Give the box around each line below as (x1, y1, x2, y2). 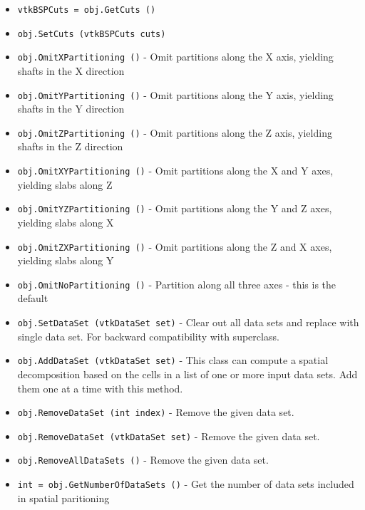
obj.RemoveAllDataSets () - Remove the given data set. (17, 452, 269, 467)
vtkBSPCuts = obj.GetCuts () (17, 5, 156, 15)
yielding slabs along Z (17, 177, 113, 192)
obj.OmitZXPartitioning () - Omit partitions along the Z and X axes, (17, 239, 332, 254)
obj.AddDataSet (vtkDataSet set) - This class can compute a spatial (17, 353, 329, 368)
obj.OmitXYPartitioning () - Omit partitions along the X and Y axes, (17, 163, 334, 178)
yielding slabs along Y (17, 253, 114, 268)
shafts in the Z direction (17, 139, 123, 154)
